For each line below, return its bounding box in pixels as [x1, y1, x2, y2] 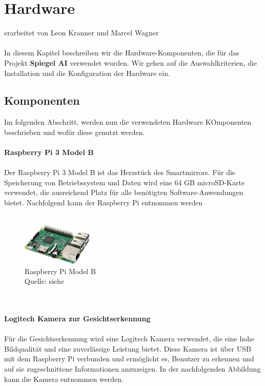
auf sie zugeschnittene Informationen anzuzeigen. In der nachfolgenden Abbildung [4, 363, 261, 374]
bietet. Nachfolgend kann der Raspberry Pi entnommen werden [4, 197, 203, 208]
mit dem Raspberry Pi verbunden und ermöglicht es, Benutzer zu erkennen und [4, 353, 254, 364]
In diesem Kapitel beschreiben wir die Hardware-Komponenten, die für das [4, 47, 239, 58]
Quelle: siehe [25, 276, 65, 286]
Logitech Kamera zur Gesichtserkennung [4, 313, 151, 324]
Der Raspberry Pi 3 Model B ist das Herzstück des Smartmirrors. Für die [4, 167, 236, 178]
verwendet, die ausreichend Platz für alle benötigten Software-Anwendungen [4, 187, 243, 198]
